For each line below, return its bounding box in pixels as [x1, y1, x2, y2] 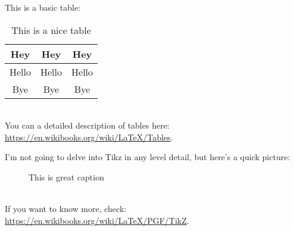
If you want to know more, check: [5, 202, 127, 215]
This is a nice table [11, 23, 91, 37]
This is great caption [29, 170, 104, 183]
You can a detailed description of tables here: [5, 119, 170, 132]
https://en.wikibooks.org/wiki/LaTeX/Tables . [5, 130, 173, 143]
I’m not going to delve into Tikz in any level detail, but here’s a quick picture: [5, 151, 290, 163]
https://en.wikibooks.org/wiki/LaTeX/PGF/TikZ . [5, 214, 189, 226]
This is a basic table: [5, 1, 80, 13]
